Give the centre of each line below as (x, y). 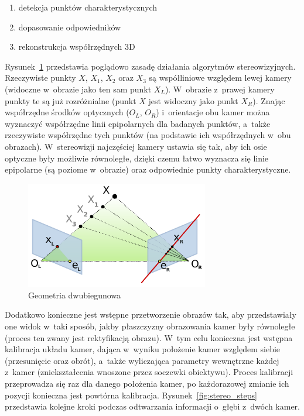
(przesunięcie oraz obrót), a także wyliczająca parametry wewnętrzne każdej (142, 360)
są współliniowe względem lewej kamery (220, 78)
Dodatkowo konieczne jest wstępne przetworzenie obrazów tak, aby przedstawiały (151, 314)
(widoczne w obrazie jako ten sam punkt (78, 89)
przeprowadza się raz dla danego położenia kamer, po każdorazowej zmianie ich (147, 384)
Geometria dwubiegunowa (75, 295)
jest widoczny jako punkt (193, 100)
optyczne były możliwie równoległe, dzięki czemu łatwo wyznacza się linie (137, 158)
